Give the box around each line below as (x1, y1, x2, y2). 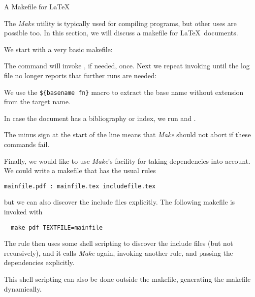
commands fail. (4, 139, 50, 149)
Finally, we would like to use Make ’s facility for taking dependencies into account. (4, 155, 251, 166)
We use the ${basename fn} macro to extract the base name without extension (4, 87, 244, 97)
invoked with (4, 207, 43, 217)
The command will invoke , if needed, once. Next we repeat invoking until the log (4, 60, 250, 71)
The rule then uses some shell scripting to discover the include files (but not (4, 238, 233, 248)
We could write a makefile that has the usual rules (4, 165, 156, 176)
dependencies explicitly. (4, 257, 75, 267)
